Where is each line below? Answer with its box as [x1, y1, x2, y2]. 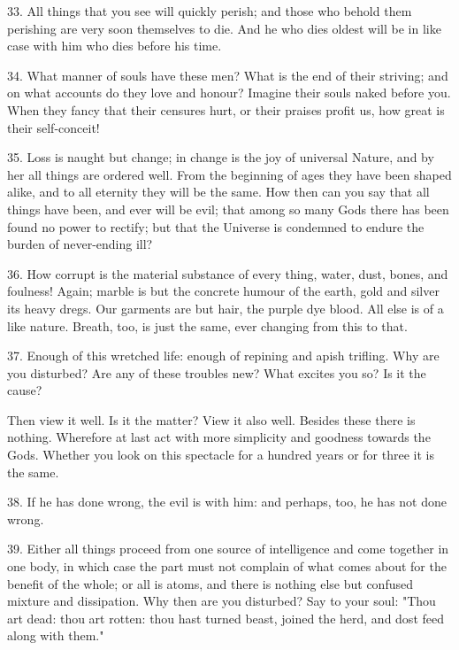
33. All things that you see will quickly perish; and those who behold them [7, 2, 412, 19]
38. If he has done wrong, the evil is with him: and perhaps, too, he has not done [7, 492, 448, 511]
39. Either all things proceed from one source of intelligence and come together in [7, 539, 449, 558]
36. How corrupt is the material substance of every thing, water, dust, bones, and [7, 264, 448, 282]
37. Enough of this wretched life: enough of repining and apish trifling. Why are [7, 346, 440, 365]
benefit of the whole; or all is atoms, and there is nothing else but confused [7, 574, 413, 592]
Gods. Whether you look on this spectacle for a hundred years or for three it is [7, 445, 434, 464]
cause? [7, 381, 42, 399]
